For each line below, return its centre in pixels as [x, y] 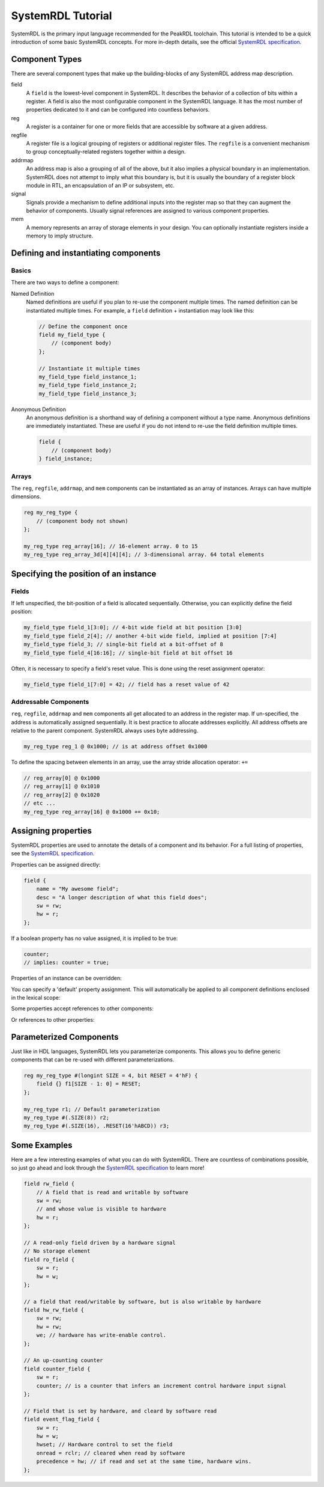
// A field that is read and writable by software [112, 1192]
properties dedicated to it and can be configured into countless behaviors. [118, 110]
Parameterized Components [65, 1037]
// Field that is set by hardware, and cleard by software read [120, 1411]
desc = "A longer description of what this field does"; [122, 897]
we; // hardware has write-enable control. [101, 1335]
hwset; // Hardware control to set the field [104, 1445]
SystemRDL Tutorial [61, 16]
